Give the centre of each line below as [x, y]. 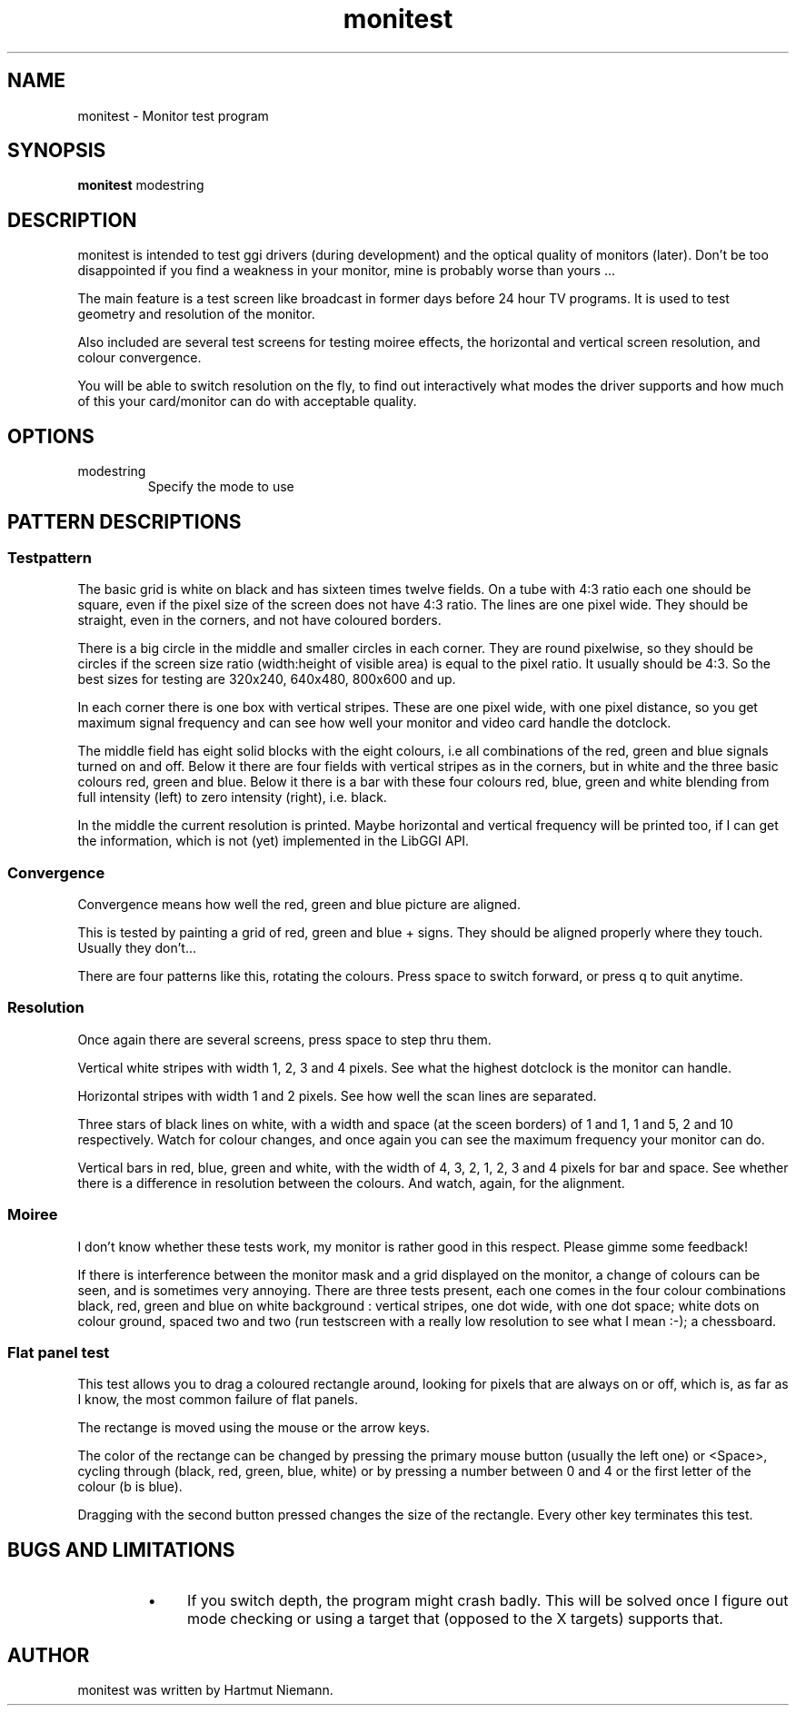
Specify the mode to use [221, 487]
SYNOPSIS [57, 151]
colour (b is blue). [130, 1487]
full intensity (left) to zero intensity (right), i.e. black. [232, 797]
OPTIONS [51, 436]
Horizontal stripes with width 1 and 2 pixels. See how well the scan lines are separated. [337, 1095]
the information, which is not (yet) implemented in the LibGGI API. [274, 841]
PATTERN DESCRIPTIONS [124, 521]
